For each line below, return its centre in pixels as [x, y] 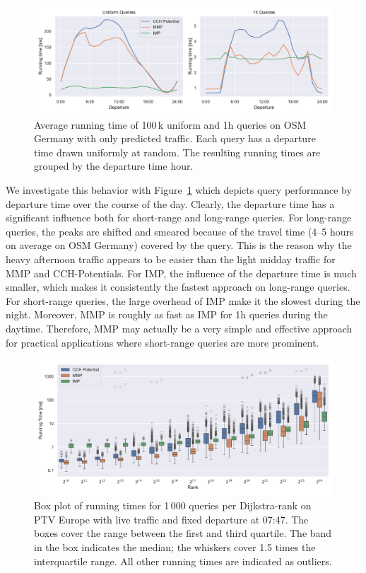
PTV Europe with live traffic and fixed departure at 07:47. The [171, 519]
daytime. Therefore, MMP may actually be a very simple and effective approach [179, 328]
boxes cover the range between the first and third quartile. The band [183, 533]
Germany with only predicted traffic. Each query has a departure [175, 138]
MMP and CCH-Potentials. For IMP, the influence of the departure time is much [181, 273]
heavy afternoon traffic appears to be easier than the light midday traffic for [171, 259]
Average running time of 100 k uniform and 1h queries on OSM [170, 124]
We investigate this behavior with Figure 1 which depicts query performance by [179, 190]
